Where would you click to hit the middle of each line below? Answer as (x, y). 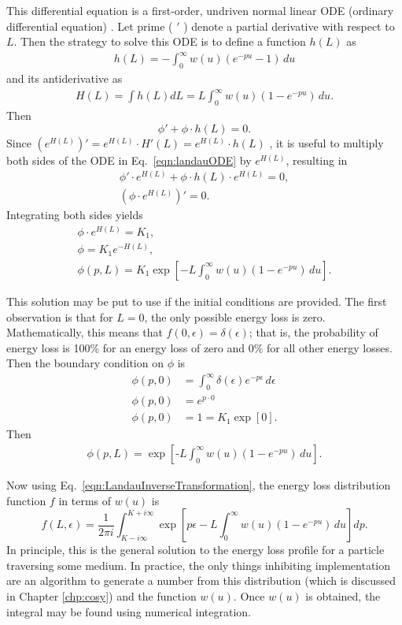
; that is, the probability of (313, 332)
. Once (249, 595)
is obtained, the (343, 595)
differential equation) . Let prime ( (90, 26)
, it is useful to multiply (326, 142)
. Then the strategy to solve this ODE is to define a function (160, 41)
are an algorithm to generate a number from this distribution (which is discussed (201, 580)
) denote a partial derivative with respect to (289, 26)
